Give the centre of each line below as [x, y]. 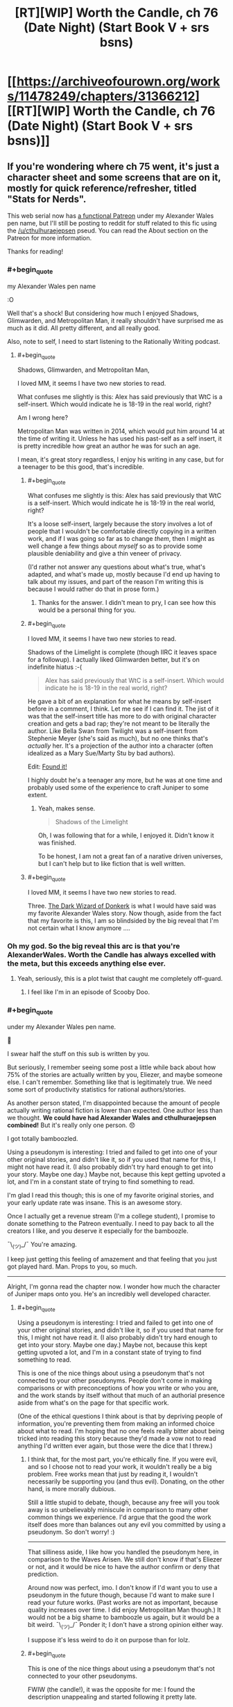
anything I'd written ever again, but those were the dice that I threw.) [115, 1446]
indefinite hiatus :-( [55, 667]
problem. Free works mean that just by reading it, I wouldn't [113, 1474]
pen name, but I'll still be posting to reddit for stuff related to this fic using [112, 223]
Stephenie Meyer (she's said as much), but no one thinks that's [118, 738]
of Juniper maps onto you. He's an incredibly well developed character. [109, 1294]
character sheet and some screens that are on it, [114, 177]
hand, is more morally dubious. [72, 1489]
